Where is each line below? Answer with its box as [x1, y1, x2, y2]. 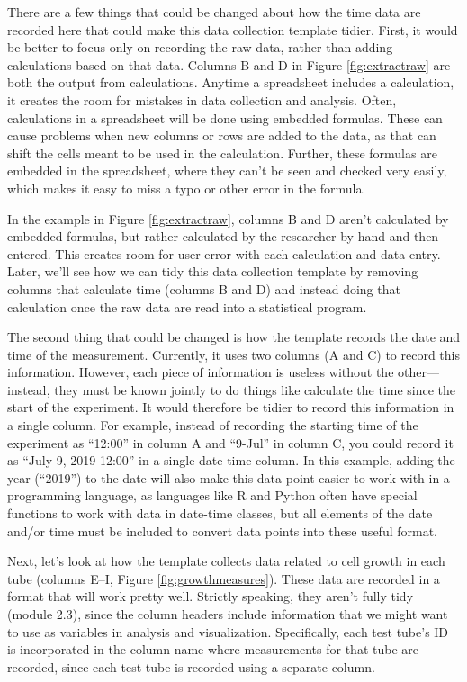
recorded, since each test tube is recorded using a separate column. [7, 657, 375, 676]
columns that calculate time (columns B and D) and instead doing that [7, 279, 400, 298]
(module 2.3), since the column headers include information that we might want [7, 605, 448, 623]
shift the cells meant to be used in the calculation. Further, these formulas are [7, 143, 437, 162]
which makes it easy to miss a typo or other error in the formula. [7, 178, 366, 197]
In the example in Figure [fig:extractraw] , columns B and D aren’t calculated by [7, 209, 449, 228]
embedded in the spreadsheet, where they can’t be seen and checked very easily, [7, 161, 447, 180]
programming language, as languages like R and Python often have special [7, 486, 418, 505]
